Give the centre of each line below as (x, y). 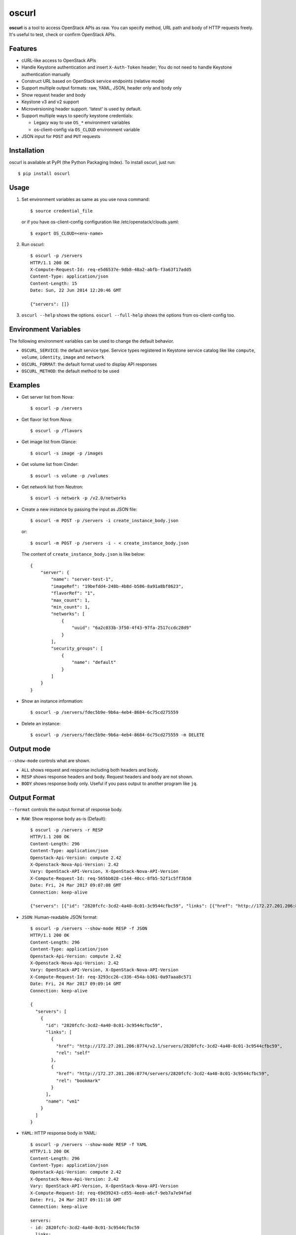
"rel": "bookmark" (78, 1080)
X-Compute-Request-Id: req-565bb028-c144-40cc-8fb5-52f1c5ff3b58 (111, 878)
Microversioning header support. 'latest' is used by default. (81, 109)
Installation (27, 150)
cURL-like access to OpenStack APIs (59, 60)
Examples (25, 385)
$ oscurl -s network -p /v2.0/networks (78, 498)
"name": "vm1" (63, 1101)
